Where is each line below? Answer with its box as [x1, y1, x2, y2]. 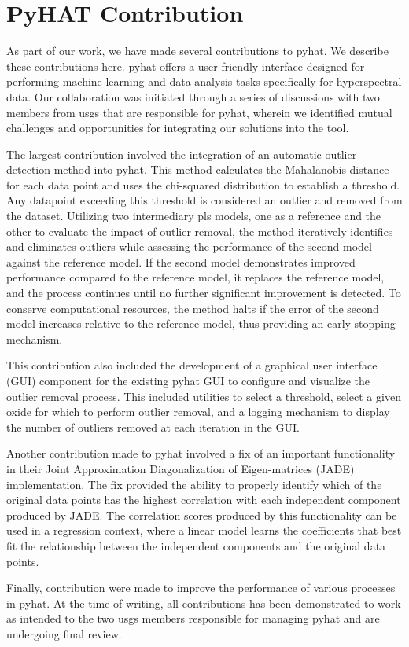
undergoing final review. [6, 625, 122, 641]
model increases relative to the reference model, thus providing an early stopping [6, 315, 396, 332]
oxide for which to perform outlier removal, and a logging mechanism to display [6, 403, 390, 420]
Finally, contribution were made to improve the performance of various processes [6, 579, 396, 596]
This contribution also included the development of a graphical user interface [6, 357, 378, 373]
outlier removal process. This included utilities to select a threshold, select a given [6, 388, 401, 404]
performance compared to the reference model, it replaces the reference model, [6, 269, 385, 285]
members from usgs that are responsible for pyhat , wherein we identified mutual [6, 104, 392, 120]
